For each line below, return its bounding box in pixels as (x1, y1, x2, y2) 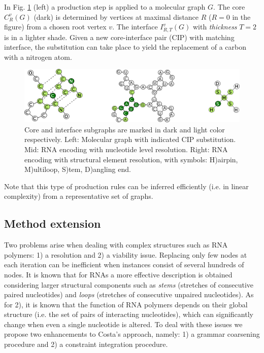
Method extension (4, 216, 101, 231)
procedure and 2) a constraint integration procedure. (4, 339, 168, 349)
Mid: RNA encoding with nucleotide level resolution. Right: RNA (24, 144, 228, 154)
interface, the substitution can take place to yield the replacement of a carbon (4, 42, 247, 52)
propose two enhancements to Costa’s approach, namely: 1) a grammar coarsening (4, 329, 260, 339)
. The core (213, 2, 245, 12)
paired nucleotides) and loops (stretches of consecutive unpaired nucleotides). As (4, 289, 254, 300)
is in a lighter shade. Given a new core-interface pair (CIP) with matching (4, 31, 235, 42)
